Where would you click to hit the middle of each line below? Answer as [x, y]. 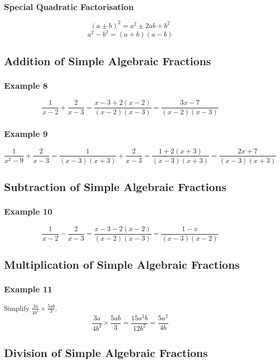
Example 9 [26, 134]
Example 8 [26, 85]
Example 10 [28, 211]
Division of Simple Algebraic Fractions [106, 353]
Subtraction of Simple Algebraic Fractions [115, 186]
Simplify [17, 308]
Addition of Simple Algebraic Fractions [108, 60]
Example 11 [28, 289]
